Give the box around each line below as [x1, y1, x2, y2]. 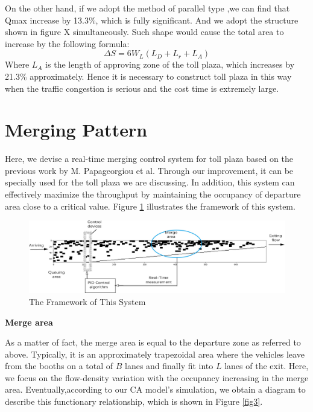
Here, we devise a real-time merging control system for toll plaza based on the [5, 152, 293, 165]
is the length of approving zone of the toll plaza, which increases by [45, 58, 295, 71]
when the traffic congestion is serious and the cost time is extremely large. [5, 82, 279, 94]
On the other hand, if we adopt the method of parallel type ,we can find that [5, 2, 290, 14]
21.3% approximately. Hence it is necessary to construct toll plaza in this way [5, 69, 292, 82]
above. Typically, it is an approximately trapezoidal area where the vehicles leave [5, 347, 305, 360]
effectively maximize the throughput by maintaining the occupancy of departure [5, 188, 301, 201]
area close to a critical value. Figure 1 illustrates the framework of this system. [5, 199, 296, 212]
